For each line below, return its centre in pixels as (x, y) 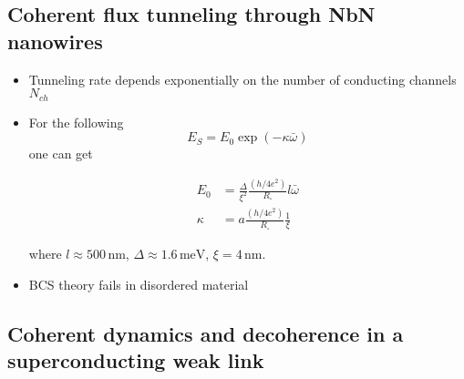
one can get (61, 154)
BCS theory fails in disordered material (139, 284)
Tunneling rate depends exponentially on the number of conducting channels (242, 79)
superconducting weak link (136, 360)
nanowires (55, 41)
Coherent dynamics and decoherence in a (206, 333)
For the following (76, 122)
